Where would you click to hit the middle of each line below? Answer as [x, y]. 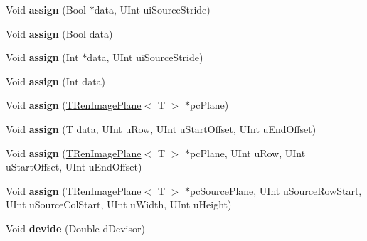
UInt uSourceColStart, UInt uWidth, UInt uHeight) [119, 204]
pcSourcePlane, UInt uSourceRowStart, [276, 190]
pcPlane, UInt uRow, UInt [248, 152]
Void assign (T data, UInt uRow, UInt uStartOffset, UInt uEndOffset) [161, 128]
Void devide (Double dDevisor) [75, 228]
